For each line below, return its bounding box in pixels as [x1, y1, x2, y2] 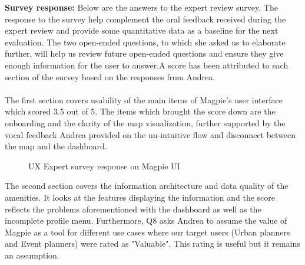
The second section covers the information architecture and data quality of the [5, 179, 289, 192]
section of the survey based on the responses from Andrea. [5, 70, 216, 83]
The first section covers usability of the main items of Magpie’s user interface [5, 93, 283, 106]
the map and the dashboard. [5, 140, 107, 152]
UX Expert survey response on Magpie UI [28, 159, 180, 172]
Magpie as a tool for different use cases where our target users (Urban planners [5, 225, 290, 238]
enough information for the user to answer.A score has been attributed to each [5, 58, 289, 71]
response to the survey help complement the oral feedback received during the [5, 12, 286, 25]
